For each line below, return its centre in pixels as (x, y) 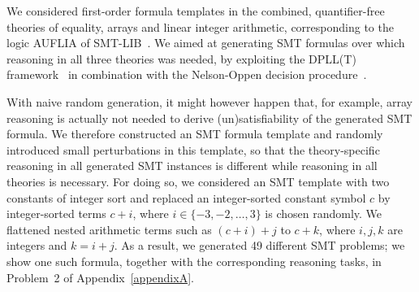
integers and (37, 245)
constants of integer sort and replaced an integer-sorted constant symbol (186, 197)
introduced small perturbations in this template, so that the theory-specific (193, 149)
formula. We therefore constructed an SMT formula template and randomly (195, 134)
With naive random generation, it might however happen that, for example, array (209, 101)
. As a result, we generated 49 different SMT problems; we (259, 245)
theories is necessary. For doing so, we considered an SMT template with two (198, 181)
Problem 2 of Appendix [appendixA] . (100, 277)
